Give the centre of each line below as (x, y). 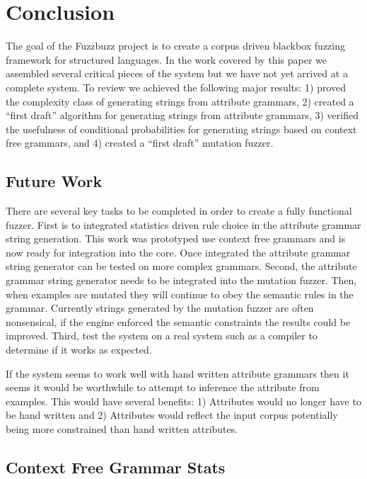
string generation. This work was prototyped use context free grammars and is (176, 238)
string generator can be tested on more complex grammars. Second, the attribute (181, 266)
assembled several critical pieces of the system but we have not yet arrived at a (177, 73)
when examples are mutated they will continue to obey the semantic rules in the (180, 294)
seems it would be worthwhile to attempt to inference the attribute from (163, 387)
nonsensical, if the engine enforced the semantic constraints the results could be (178, 321)
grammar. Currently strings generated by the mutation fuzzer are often (160, 308)
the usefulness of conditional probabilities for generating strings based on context (181, 129)
